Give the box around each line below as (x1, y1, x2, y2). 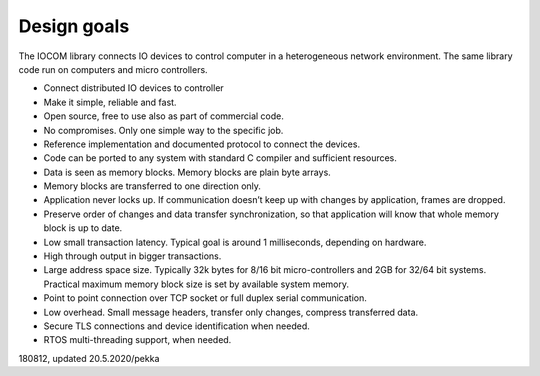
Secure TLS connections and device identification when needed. (43, 320, 310, 332)
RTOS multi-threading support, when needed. (43, 334, 232, 346)
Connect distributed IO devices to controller (43, 82, 224, 94)
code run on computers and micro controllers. (18, 63, 209, 75)
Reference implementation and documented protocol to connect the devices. (43, 138, 360, 150)
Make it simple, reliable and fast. (43, 96, 177, 108)
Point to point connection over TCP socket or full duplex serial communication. (43, 292, 367, 304)
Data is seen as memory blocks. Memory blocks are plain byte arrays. (43, 166, 332, 178)
